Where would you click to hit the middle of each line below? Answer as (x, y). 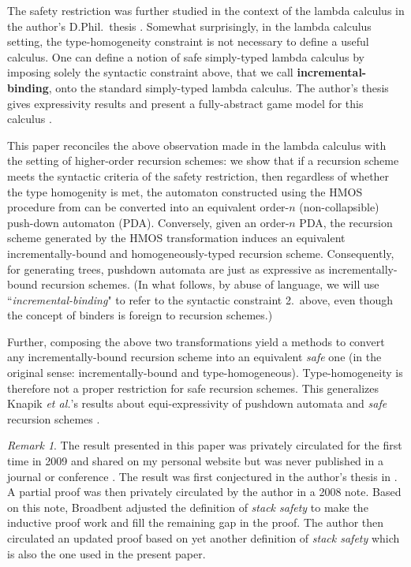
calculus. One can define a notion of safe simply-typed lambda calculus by (186, 56)
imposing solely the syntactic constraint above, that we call (150, 72)
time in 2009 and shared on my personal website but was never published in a (195, 461)
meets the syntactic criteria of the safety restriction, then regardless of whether (198, 175)
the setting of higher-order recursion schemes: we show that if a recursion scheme (203, 160)
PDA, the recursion (346, 222)
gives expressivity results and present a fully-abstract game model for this (185, 103)
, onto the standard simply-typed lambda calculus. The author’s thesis (219, 87)
